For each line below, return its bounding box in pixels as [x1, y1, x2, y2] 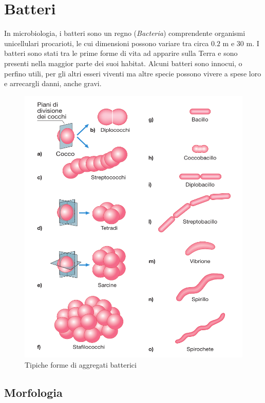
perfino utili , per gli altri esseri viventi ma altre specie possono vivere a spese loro [4, 68, 261, 78]
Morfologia [4, 384, 63, 400]
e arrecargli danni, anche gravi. [4, 78, 102, 89]
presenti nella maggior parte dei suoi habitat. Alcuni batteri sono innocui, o [4, 57, 242, 68]
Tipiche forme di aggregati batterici [25, 359, 137, 370]
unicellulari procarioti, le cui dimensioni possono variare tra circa [4, 37, 209, 48]
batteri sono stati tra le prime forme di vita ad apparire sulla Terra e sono [4, 48, 238, 58]
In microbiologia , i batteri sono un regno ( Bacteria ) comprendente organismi [4, 28, 245, 38]
